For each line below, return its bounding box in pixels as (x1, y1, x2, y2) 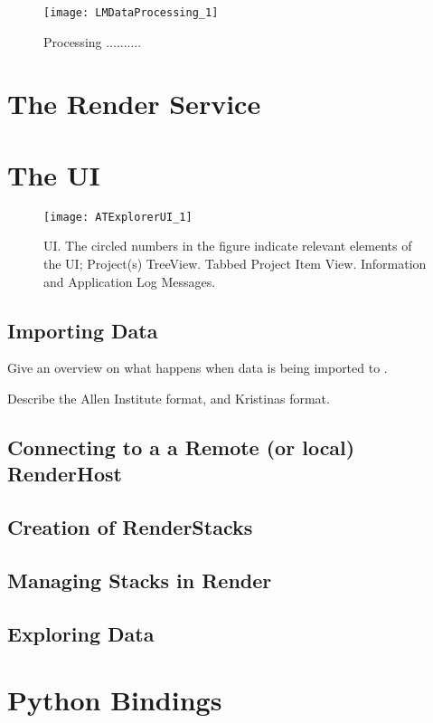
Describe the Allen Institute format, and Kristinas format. (7, 388, 330, 407)
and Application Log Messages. (43, 271, 216, 290)
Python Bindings (7, 681, 222, 718)
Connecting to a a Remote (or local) (7, 433, 355, 461)
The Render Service (7, 85, 261, 122)
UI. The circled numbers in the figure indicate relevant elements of (43, 236, 412, 255)
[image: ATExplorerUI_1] (43, 210, 193, 224)
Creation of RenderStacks (7, 513, 253, 541)
